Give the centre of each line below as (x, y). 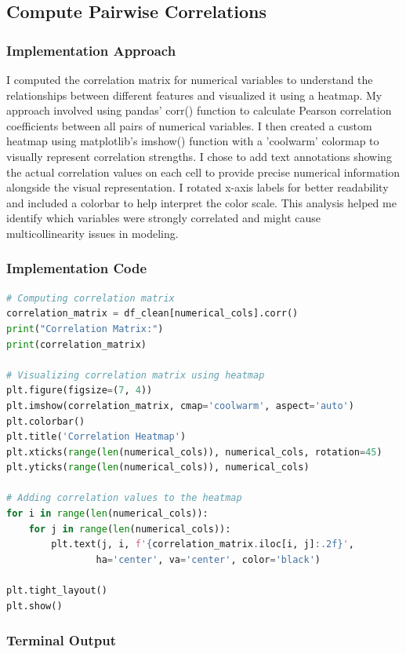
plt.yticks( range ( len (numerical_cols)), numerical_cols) (158, 468)
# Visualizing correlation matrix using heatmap (136, 375)
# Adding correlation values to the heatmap (124, 498)
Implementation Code (77, 268)
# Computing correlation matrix (91, 298)
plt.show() (34, 606)
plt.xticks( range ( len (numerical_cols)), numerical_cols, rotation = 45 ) (194, 452)
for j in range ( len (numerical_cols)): (130, 529)
